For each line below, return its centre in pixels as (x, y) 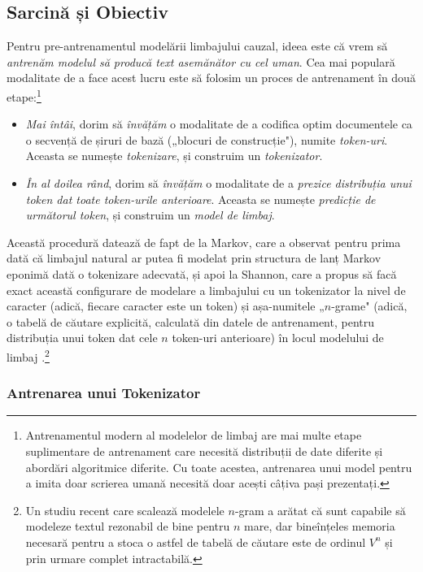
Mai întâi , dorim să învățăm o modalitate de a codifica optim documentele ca (219, 124)
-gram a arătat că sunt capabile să (320, 510)
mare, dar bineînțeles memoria (320, 526)
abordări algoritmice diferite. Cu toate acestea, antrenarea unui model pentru (219, 467)
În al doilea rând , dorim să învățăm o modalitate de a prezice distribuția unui (218, 183)
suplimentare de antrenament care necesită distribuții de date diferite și (204, 451)
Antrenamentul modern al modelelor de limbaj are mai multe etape (194, 435)
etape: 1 (24, 95)
